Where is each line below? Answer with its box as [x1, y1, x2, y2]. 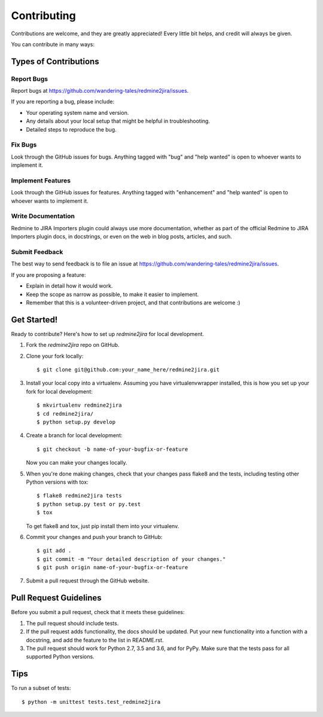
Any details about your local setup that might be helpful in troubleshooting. [26, 117, 211, 125]
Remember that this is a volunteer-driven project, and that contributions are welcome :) [26, 299, 240, 306]
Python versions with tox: [26, 478, 89, 486]
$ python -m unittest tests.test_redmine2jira [22, 698, 161, 705]
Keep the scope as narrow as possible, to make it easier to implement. [26, 291, 199, 298]
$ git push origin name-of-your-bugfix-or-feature [36, 564, 188, 571]
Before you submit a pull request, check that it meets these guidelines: [11, 609, 185, 616]
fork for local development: [26, 388, 93, 395]
